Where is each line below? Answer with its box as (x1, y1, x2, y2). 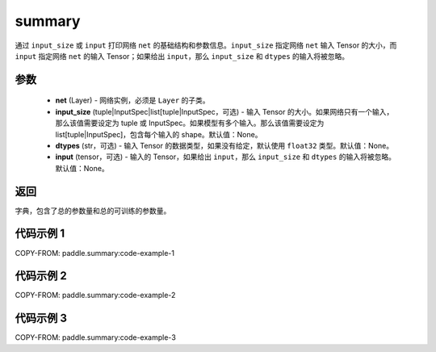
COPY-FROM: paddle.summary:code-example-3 (15, 333, 177, 342)
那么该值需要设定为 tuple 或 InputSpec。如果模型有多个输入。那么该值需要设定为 (55, 118, 325, 128)
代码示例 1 (15, 227, 65, 241)
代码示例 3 (15, 312, 68, 325)
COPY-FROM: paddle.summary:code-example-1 (15, 248, 175, 258)
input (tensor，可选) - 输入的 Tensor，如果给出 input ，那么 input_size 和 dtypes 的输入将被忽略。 (55, 152, 396, 161)
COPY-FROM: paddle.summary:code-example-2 (15, 291, 176, 300)
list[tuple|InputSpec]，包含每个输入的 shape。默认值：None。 (55, 129, 262, 139)
